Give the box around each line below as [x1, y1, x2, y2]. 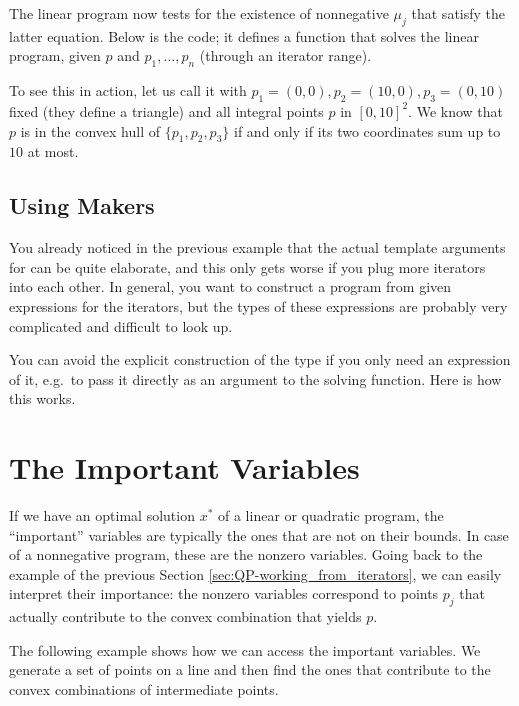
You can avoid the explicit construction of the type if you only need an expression [9, 349, 511, 370]
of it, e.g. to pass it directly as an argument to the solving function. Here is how [9, 368, 502, 389]
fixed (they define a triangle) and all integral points [9, 100, 324, 121]
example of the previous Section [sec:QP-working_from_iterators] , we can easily [9, 563, 502, 584]
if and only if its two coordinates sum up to [234, 120, 501, 141]
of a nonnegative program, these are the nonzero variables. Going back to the [9, 544, 483, 565]
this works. [9, 388, 76, 409]
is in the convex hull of [20, 120, 161, 141]
